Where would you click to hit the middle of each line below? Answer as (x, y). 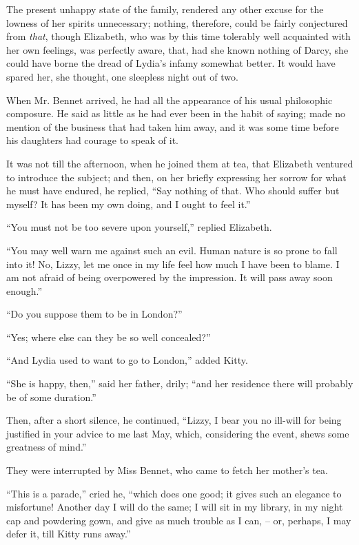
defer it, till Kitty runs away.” (69, 534)
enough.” (24, 290)
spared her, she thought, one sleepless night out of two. (122, 76)
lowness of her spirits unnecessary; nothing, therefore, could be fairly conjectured (177, 22)
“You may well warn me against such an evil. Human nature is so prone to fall (172, 250)
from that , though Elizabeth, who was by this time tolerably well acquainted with (178, 36)
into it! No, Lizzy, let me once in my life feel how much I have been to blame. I (173, 264)
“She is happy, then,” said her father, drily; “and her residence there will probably (180, 383)
